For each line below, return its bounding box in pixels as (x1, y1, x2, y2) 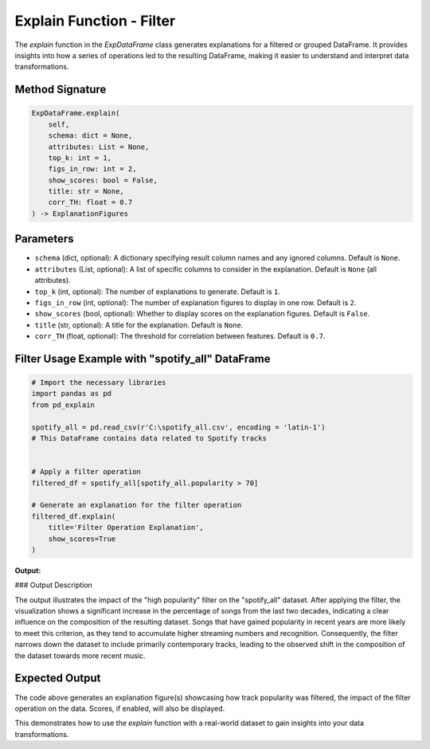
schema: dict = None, (48, 131, 133, 140)
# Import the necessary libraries (31, 378, 166, 387)
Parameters (14, 232, 74, 246)
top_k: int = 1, (48, 153, 111, 163)
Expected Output (14, 672, 101, 685)
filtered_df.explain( (31, 512, 116, 521)
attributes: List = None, (48, 142, 150, 151)
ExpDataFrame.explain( (31, 108, 120, 118)
